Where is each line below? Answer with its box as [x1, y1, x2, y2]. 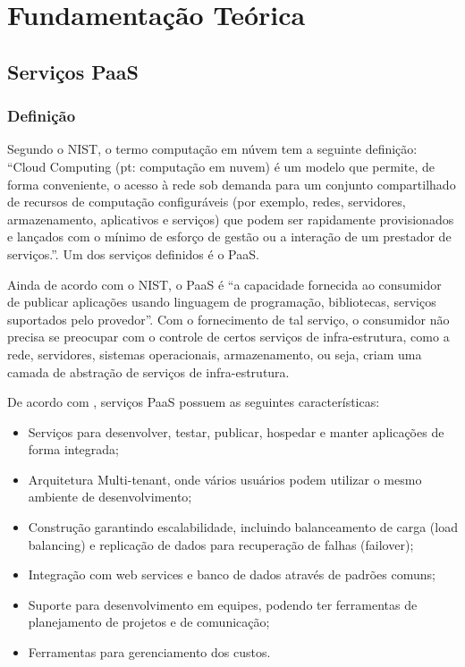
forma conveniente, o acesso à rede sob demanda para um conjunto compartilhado [7, 174, 456, 193]
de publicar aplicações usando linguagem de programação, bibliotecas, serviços [7, 292, 436, 311]
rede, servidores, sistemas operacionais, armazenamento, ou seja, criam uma [7, 344, 422, 363]
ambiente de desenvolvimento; [28, 487, 192, 506]
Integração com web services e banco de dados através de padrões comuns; [28, 565, 435, 584]
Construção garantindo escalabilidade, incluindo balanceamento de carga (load [28, 518, 458, 536]
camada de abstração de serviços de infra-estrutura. [7, 362, 290, 381]
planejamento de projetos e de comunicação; [28, 612, 270, 631]
